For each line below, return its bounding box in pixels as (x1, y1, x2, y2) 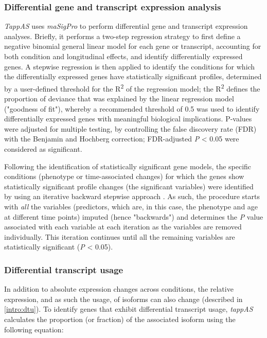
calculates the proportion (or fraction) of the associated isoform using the (4, 313, 236, 324)
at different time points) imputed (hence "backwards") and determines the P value (4, 211, 263, 222)
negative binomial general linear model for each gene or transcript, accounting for (4, 41, 261, 51)
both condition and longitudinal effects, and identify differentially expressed (4, 51, 243, 61)
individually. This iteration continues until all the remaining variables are (4, 231, 235, 242)
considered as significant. (4, 144, 82, 154)
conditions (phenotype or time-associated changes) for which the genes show (4, 171, 244, 182)
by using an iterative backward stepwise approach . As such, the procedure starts (4, 191, 260, 202)
